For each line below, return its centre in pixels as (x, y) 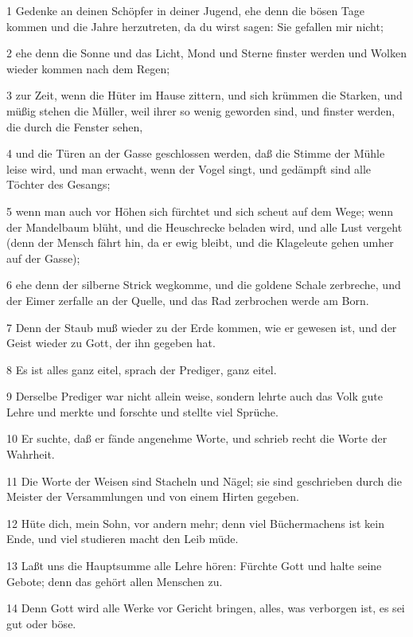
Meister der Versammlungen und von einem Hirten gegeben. (153, 496)
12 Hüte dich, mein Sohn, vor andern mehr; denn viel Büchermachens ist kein (195, 523)
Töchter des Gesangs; (58, 184)
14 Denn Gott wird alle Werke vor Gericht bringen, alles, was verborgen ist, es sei (206, 608)
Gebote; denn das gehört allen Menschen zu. (115, 581)
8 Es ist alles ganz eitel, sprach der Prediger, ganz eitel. (142, 369)
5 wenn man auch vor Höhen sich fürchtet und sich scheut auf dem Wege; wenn (200, 211)
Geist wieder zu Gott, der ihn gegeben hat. (111, 343)
